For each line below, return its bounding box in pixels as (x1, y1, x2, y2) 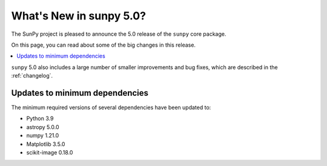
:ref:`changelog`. (11, 72, 53, 79)
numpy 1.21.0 (26, 132, 59, 139)
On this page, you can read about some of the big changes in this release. (11, 41, 196, 48)
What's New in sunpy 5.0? (11, 9, 147, 22)
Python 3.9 (26, 115, 54, 122)
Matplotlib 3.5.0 (26, 140, 65, 148)
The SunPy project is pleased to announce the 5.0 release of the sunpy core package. (11, 30, 226, 38)
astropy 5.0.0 (26, 123, 59, 130)
